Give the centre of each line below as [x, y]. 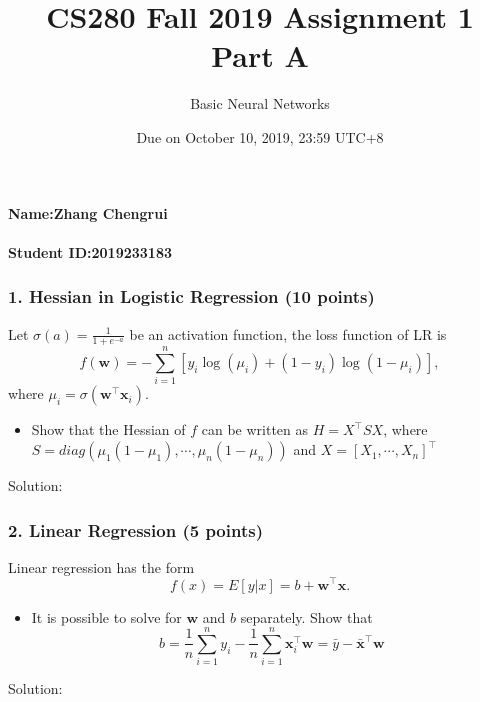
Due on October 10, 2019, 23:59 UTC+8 [260, 136]
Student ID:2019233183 [90, 251]
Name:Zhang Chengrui [88, 212]
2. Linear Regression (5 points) [135, 529]
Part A [260, 55]
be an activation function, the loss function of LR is [288, 333]
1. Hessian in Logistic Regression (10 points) [191, 296]
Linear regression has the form [101, 566]
